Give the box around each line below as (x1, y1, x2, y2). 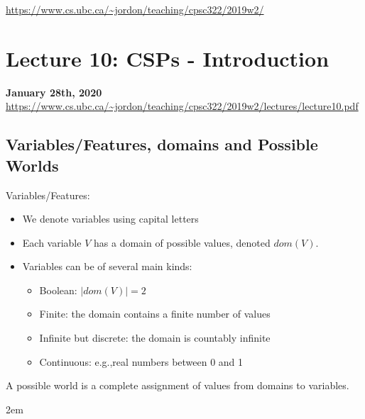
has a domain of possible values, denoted (93, 235, 271, 250)
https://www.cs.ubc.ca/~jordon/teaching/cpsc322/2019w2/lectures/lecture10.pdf (6, 99, 359, 113)
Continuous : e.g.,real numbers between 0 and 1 (39, 354, 244, 369)
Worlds (6, 154, 59, 176)
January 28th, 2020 (6, 84, 102, 99)
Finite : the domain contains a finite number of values (39, 306, 271, 321)
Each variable (22, 235, 82, 250)
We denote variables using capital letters (22, 211, 199, 226)
